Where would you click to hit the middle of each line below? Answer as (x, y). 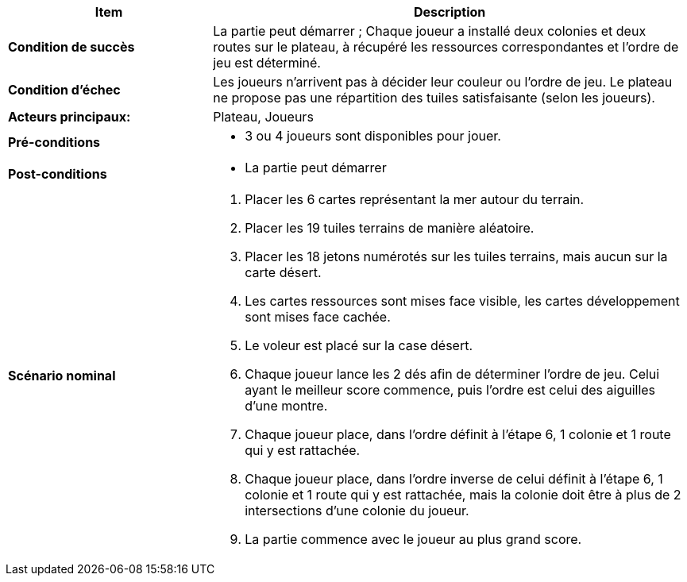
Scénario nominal (62, 376)
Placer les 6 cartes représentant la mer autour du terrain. (415, 199)
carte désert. (283, 272)
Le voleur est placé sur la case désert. (359, 345)
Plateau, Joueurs (263, 117)
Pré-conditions (54, 142)
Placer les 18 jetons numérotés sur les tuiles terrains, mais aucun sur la (456, 256)
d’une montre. (286, 406)
